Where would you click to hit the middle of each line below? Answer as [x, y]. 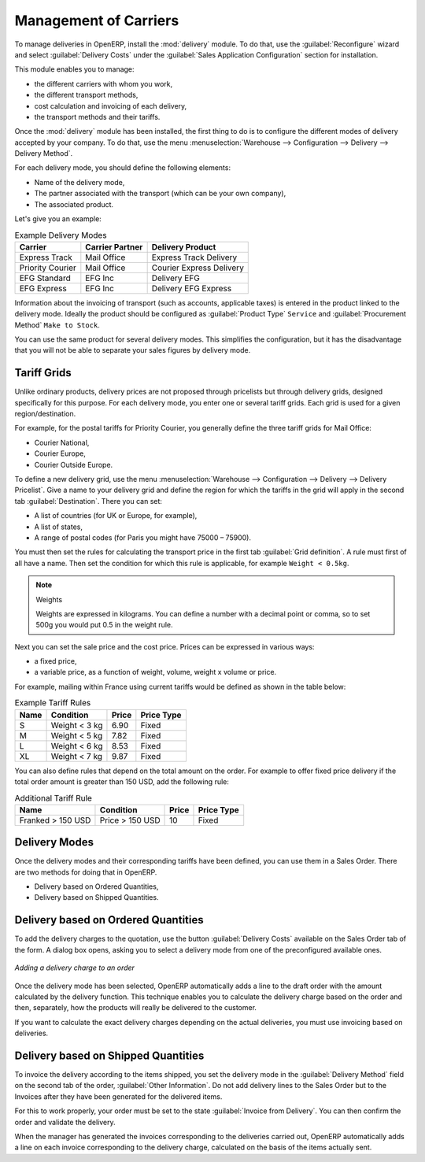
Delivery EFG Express [192, 288]
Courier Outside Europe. [74, 464]
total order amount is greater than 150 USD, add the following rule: [122, 782]
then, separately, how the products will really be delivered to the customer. [136, 1008]
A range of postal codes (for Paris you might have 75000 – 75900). [143, 537]
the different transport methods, [86, 95]
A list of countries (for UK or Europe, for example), [116, 516]
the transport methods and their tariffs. [97, 117]
